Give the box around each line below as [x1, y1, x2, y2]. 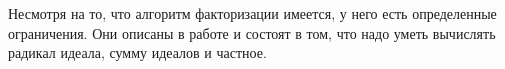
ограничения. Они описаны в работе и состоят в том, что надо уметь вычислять [8, 22, 496, 43]
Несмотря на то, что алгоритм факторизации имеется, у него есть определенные [8, 3, 497, 23]
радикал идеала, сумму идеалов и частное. [8, 42, 267, 63]
